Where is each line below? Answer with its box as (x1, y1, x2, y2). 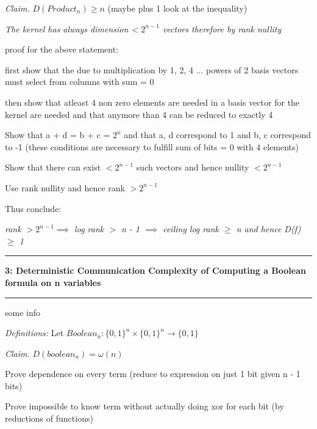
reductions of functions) (5, 412, 93, 425)
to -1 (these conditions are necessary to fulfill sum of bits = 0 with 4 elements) (5, 140, 299, 153)
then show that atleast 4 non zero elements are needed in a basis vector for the (5, 95, 300, 108)
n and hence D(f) (236, 222, 301, 235)
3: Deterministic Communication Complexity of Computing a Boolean (5, 264, 306, 277)
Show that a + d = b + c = (5, 128, 110, 141)
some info (5, 306, 41, 318)
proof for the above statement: (5, 43, 119, 56)
